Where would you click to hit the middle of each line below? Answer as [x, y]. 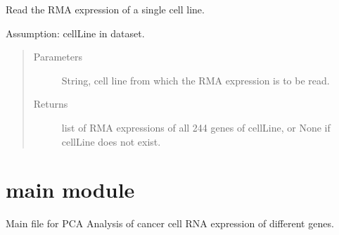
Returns [51, 104]
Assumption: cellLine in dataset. [75, 33]
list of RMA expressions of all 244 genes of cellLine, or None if [196, 127]
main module [70, 190]
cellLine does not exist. [111, 141]
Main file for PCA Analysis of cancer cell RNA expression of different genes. [170, 223]
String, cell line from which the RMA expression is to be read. [196, 80]
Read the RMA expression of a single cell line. [105, 9]
